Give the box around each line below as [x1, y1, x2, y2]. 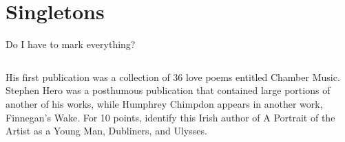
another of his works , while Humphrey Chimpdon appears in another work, [6, 96, 323, 110]
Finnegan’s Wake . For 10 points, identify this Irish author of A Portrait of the [6, 110, 335, 124]
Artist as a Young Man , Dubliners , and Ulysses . [6, 123, 207, 138]
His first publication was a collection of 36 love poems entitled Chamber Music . [6, 69, 340, 84]
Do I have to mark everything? [6, 37, 136, 51]
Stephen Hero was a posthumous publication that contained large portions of [6, 83, 331, 97]
